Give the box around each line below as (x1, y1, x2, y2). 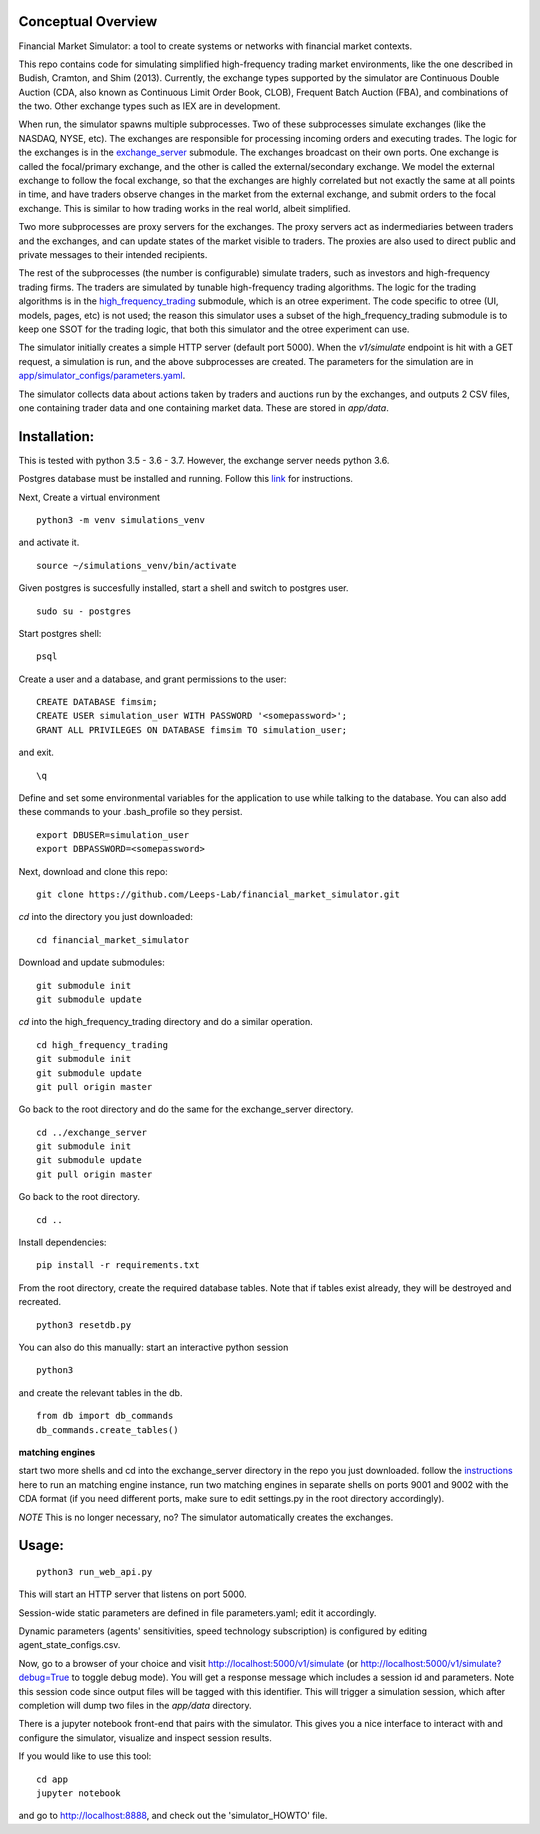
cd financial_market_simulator (36, 934, 190, 945)
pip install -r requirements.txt (36, 1260, 200, 1271)
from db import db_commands (36, 1410, 174, 1422)
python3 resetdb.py (36, 1319, 132, 1330)
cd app (36, 1773, 69, 1785)
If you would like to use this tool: (18, 1750, 152, 1762)
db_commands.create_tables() (36, 1424, 179, 1435)
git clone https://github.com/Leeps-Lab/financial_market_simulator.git (36, 889, 400, 900)
